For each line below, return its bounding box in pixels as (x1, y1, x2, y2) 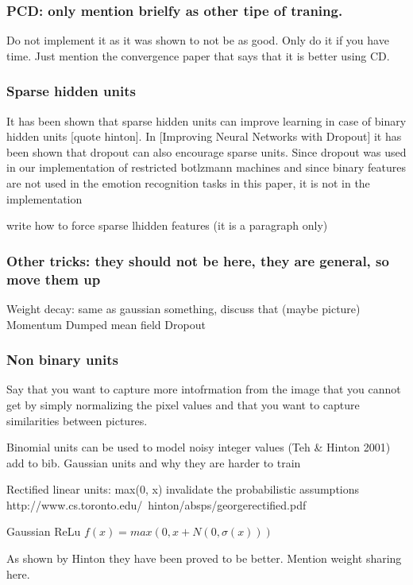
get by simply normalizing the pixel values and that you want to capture (6, 396, 360, 413)
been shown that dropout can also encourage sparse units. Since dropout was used (6, 143, 407, 160)
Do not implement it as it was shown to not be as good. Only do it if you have (6, 32, 389, 48)
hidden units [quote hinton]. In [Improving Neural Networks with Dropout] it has (6, 128, 402, 145)
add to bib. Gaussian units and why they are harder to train (6, 454, 301, 471)
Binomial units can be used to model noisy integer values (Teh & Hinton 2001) (6, 439, 391, 455)
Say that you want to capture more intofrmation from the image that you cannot (6, 381, 401, 397)
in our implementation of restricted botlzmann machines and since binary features (6, 159, 406, 176)
